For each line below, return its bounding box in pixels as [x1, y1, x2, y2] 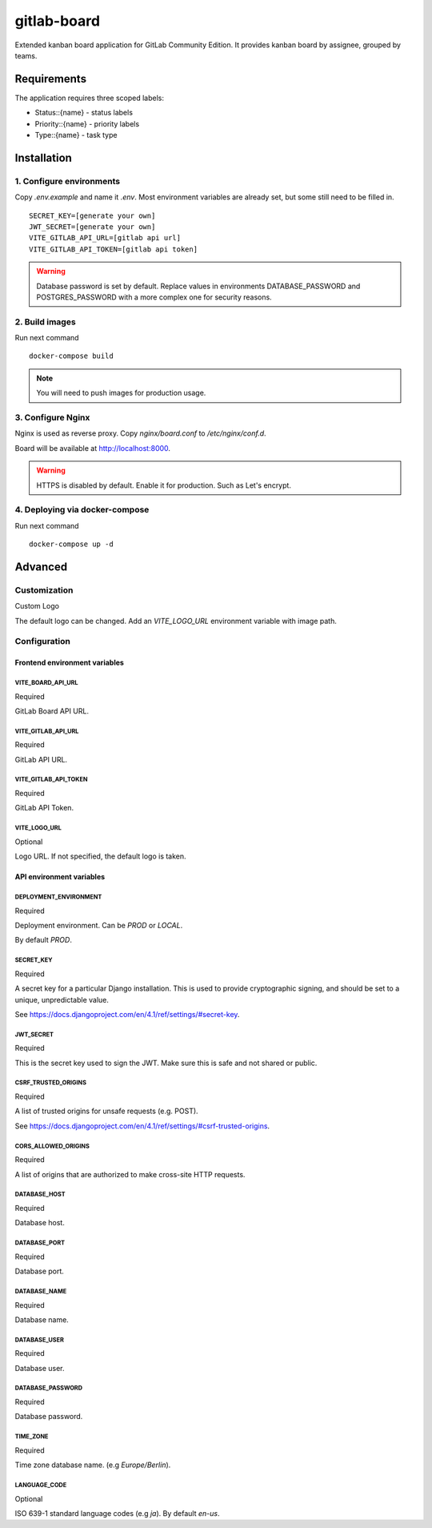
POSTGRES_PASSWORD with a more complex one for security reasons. [36, 292, 272, 302]
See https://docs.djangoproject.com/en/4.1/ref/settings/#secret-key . [14, 1009, 240, 1019]
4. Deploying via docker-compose [14, 505, 150, 516]
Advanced [14, 560, 68, 573]
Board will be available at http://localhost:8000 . [14, 443, 171, 452]
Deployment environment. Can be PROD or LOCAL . [14, 921, 183, 930]
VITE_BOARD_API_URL [14, 678, 78, 686]
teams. [14, 50, 38, 60]
